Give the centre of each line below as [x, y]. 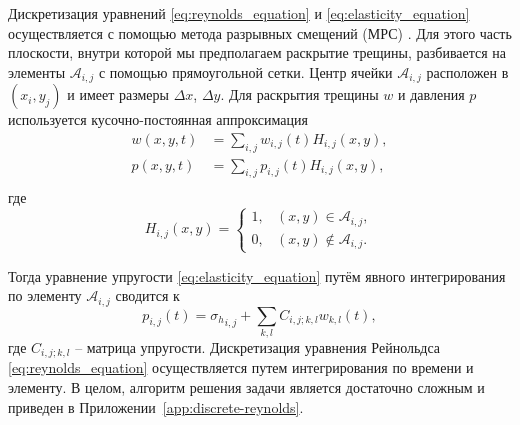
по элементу [45, 295]
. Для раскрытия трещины [299, 94]
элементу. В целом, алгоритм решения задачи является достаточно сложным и [246, 387]
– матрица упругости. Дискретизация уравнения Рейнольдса [258, 346]
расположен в [467, 71]
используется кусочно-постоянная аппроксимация [158, 119]
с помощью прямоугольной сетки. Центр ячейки [245, 71]
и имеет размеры [118, 94]
